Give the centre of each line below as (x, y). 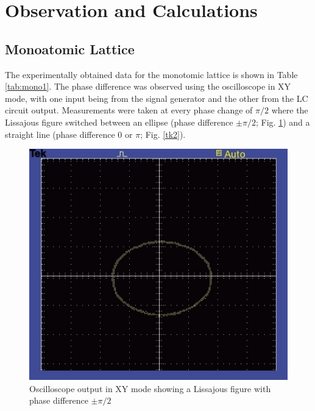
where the (290, 110)
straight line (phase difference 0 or (69, 134)
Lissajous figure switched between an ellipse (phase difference (119, 122)
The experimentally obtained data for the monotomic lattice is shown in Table (151, 74)
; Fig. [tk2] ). (163, 134)
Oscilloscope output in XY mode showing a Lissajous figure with (150, 388)
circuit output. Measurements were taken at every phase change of (129, 110)
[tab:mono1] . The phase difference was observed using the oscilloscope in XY (148, 86)
